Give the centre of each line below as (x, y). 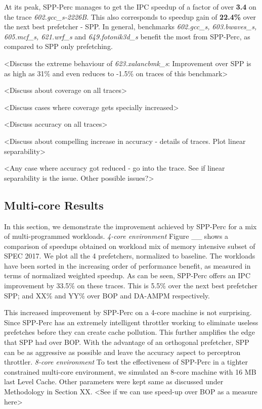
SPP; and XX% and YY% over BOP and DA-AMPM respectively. (107, 295)
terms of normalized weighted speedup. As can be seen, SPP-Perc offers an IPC (127, 275)
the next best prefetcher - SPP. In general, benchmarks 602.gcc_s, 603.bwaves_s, (130, 27)
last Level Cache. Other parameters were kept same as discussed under (114, 381)
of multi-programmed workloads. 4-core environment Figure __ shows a (116, 236)
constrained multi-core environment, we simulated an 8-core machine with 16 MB (130, 371)
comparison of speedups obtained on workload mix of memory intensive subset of (130, 246)
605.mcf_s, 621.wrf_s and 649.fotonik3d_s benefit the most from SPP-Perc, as (127, 36)
